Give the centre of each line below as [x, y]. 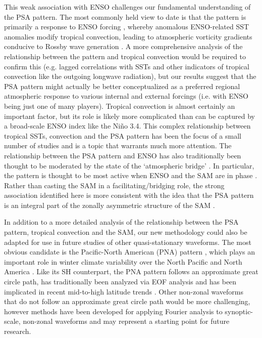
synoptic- [239, 311]
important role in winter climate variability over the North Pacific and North [123, 261]
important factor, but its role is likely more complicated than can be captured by [129, 116]
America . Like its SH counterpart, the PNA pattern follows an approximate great [131, 271]
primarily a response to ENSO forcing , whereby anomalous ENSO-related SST [127, 27]
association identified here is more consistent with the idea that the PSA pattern [129, 195]
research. [18, 331]
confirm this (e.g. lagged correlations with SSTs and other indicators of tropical [127, 66]
